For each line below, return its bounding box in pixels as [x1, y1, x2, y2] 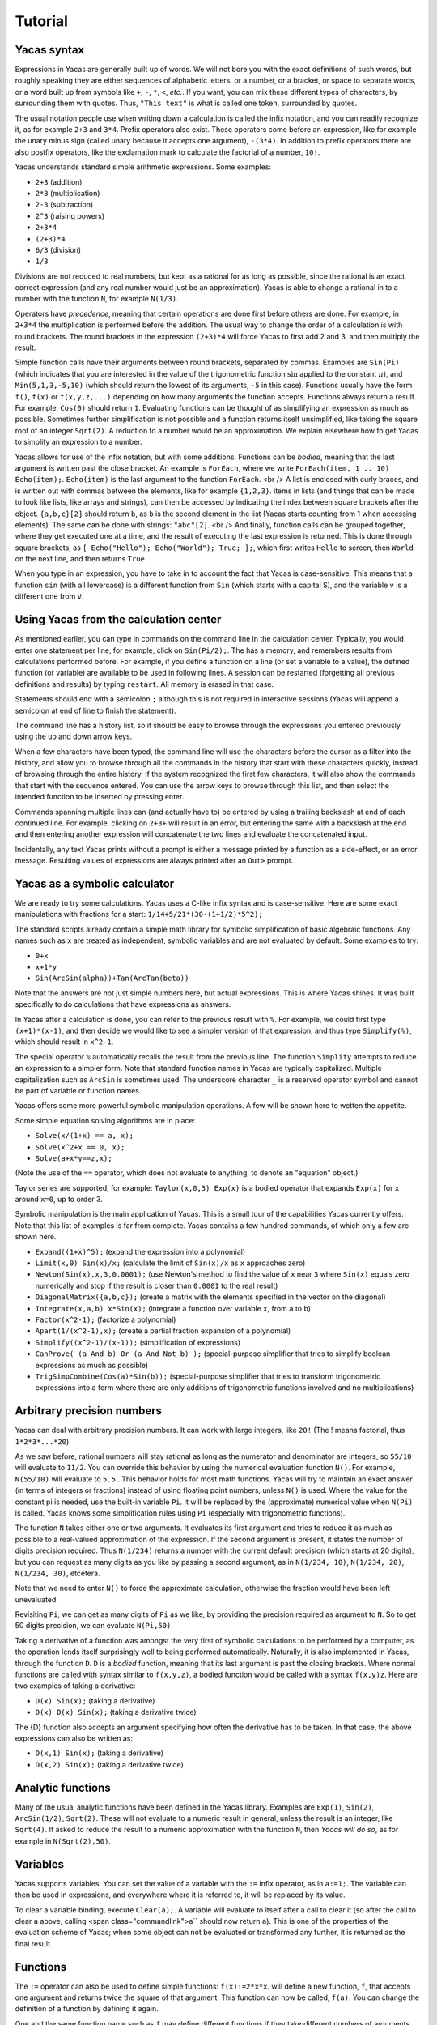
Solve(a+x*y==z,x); [35, 1153, 112, 1162]
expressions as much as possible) [35, 1360, 149, 1370]
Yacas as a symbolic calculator [15, 877, 175, 890]
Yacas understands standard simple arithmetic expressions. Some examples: [15, 162, 271, 172]
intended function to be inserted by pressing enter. [15, 792, 185, 802]
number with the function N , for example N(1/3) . [15, 294, 179, 304]
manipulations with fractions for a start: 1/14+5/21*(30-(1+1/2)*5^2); [15, 910, 263, 919]
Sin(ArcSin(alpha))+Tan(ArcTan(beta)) [35, 974, 189, 983]
